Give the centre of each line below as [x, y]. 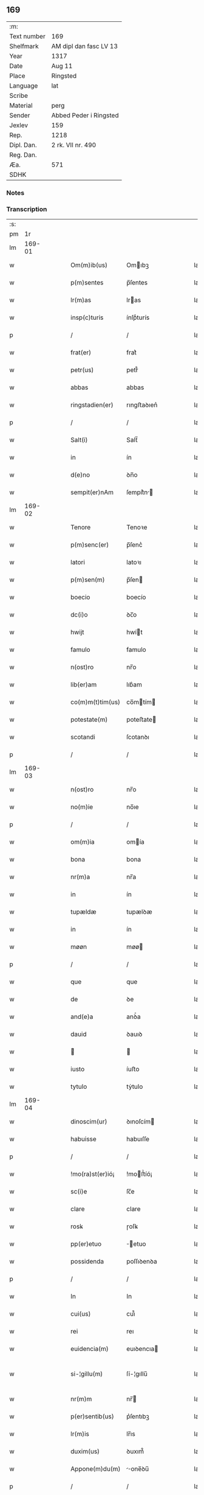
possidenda [87, 1262]
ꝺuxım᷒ [135, 1451]
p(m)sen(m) [88, 580]
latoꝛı [134, 562]
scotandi [83, 737]
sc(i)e [79, 1192]
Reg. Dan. [23, 154]
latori [78, 562]
